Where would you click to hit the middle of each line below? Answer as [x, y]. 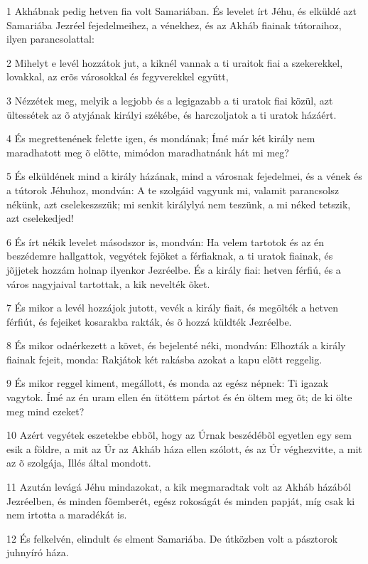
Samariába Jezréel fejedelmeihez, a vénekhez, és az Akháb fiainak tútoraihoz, [174, 25]
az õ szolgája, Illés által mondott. [79, 463]
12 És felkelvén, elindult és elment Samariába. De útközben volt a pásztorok [172, 538]
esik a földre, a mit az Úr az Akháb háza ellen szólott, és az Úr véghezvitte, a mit [184, 448]
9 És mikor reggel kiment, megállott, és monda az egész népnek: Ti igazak [168, 383]
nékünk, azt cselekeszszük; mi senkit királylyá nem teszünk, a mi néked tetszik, [179, 204]
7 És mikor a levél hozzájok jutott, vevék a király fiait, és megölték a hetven [173, 308]
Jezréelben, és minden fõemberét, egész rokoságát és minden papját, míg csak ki [181, 500]
